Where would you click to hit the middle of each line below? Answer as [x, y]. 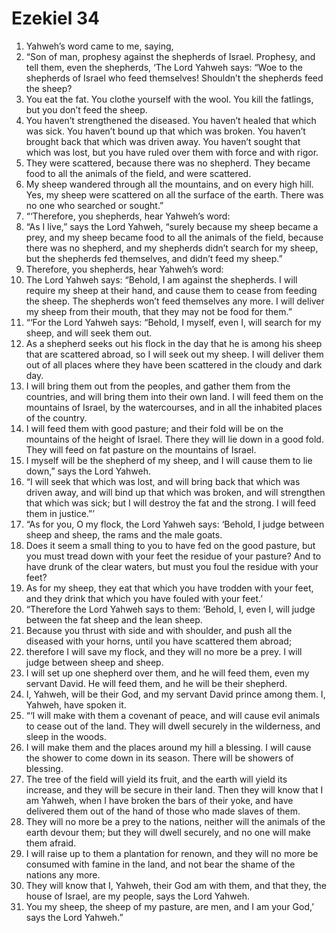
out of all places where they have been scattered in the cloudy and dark [174, 364]
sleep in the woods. [66, 736]
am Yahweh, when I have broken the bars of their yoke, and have [159, 800]
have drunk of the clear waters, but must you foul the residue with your [172, 566]
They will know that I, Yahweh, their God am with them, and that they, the [176, 885]
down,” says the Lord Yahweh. [88, 471]
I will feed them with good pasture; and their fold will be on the [154, 428]
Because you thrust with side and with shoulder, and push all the [159, 630]
